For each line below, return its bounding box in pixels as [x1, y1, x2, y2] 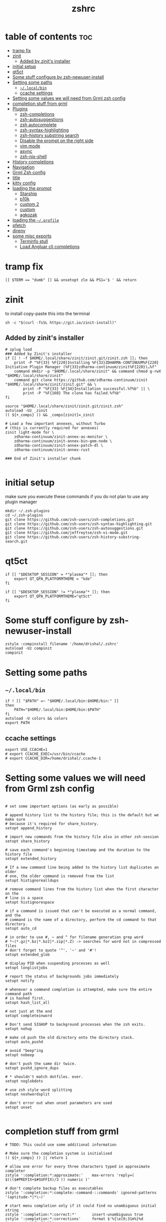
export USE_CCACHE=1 [5, 747, 48, 752]
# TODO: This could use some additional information [5, 1142, 117, 1147]
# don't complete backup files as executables [5, 1186, 103, 1191]
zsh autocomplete [19, 122, 57, 128]
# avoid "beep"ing [5, 1048, 43, 1053]
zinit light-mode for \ [5, 430, 55, 435]
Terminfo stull [19, 238, 48, 244]
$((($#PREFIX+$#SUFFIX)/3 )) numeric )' [5, 1177, 90, 1182]
